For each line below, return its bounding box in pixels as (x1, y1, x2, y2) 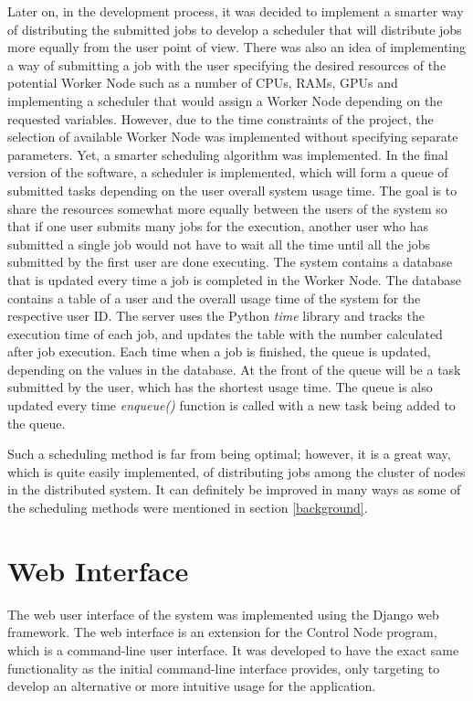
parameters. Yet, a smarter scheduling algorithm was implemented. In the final (7, 144, 448, 164)
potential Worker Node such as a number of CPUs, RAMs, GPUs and (7, 73, 398, 92)
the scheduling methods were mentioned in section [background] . (7, 498, 368, 517)
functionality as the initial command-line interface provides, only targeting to (7, 658, 440, 677)
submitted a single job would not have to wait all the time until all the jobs (7, 234, 431, 253)
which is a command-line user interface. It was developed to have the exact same (7, 640, 459, 659)
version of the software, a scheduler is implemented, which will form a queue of (7, 163, 448, 182)
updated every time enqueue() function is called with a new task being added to (7, 396, 456, 415)
